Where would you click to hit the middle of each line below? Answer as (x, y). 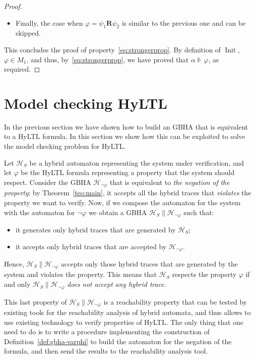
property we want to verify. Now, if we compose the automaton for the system (122, 202)
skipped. (28, 33)
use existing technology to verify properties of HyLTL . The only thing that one (124, 322)
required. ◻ (22, 69)
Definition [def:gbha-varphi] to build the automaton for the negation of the (118, 341)
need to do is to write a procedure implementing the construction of (107, 332)
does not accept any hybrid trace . (116, 284)
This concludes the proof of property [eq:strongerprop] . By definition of (112, 49)
